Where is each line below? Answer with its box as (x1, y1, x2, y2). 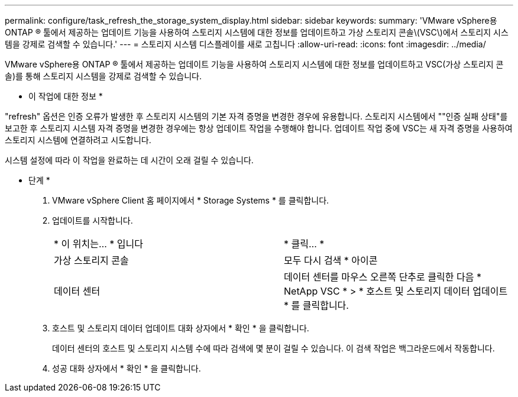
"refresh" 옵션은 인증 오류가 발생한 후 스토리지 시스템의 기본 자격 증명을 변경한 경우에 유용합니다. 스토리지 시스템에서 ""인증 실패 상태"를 (5, 111, 508, 121)
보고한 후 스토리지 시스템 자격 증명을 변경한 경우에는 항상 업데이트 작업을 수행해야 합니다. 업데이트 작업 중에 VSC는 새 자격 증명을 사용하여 (5, 123, 513, 133)
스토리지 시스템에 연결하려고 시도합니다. (5, 135, 151, 145)
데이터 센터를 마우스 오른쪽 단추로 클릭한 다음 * (284, 271, 481, 283)
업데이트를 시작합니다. (52, 215, 133, 225)
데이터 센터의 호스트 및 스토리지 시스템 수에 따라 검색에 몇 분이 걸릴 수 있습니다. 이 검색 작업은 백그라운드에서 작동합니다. (52, 343, 495, 353)
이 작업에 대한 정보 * (28, 91, 103, 101)
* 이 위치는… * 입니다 (54, 238, 143, 250)
